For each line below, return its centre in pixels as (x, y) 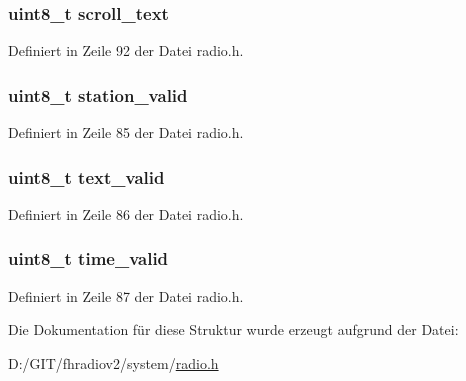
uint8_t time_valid (88, 258)
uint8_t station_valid (98, 94)
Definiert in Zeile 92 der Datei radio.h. (126, 50)
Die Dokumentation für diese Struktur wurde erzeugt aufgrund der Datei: (233, 329)
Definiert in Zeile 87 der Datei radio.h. (126, 295)
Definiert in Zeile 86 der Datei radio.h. (126, 213)
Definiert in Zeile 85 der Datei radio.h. (126, 132)
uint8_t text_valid (86, 176)
